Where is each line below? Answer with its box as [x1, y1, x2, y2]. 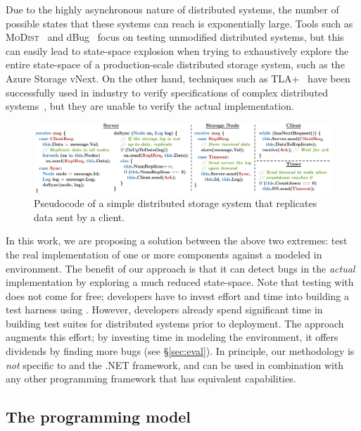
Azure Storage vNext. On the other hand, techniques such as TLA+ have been [6, 70, 350, 85]
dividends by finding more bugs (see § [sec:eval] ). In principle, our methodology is [6, 344, 355, 358]
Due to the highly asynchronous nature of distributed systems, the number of [6, 2, 339, 16]
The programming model [6, 406, 191, 427]
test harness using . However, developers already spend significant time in [6, 302, 323, 317]
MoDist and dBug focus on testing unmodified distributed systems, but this [6, 30, 344, 44]
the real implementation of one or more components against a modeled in [6, 246, 322, 261]
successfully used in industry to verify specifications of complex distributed [6, 85, 329, 99]
